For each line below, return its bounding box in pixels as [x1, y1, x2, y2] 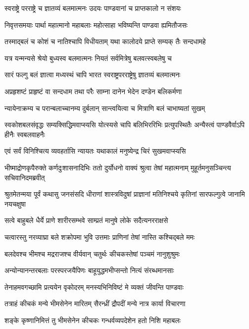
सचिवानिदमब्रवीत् [4, 172, 45, 182]
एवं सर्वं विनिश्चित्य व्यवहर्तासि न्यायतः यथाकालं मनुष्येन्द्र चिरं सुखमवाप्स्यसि [4, 146, 186, 156]
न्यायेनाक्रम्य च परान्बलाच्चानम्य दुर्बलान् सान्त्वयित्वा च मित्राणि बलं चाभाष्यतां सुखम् [4, 103, 205, 113]
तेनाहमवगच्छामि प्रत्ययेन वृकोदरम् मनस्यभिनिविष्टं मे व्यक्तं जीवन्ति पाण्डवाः [4, 281, 184, 292]
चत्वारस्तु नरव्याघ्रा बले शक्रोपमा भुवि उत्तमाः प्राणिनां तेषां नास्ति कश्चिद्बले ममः [4, 231, 195, 242]
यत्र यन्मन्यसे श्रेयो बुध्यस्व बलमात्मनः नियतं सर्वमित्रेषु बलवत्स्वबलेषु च [4, 53, 172, 63]
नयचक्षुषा [4, 198, 26, 209]
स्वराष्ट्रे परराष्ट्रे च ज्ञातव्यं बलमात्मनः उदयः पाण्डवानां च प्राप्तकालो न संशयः [4, 3, 181, 13]
